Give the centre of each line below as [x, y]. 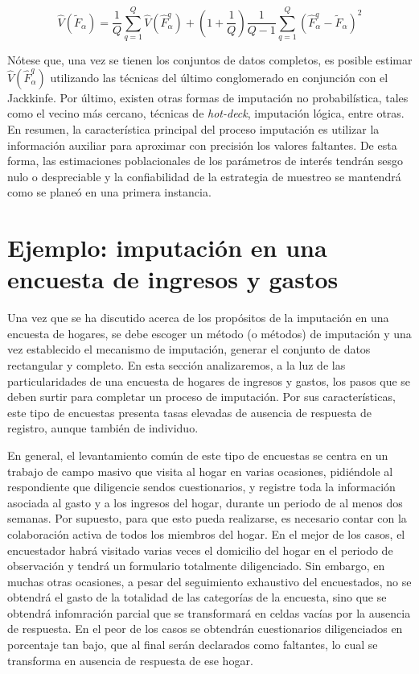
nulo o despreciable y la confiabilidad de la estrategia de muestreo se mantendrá [204, 176]
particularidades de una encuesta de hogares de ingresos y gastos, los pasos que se [209, 380]
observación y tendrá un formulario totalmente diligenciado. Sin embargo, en [196, 566]
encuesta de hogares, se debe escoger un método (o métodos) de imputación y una [209, 333]
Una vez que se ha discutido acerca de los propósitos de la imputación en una [198, 318]
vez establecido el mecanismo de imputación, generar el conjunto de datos [189, 349]
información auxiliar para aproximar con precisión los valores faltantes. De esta [202, 145]
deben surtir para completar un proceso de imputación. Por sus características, [201, 397]
